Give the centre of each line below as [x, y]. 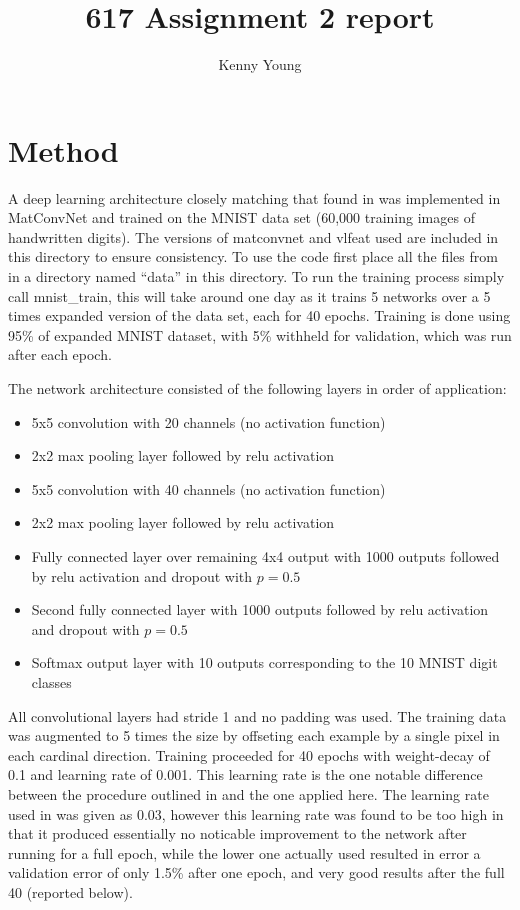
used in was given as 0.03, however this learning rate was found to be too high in [256, 813]
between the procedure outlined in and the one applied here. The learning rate [248, 793]
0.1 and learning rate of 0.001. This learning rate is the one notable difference [245, 774]
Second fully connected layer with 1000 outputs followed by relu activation [260, 609]
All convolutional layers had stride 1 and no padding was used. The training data [257, 715]
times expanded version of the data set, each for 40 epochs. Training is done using [259, 315]
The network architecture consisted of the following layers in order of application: [257, 388]
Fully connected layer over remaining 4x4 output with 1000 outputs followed [265, 555]
